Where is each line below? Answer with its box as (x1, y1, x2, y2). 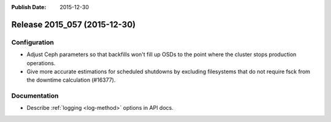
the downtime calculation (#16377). (26, 76, 116, 84)
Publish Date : (11, 4, 47, 10)
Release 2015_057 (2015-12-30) (11, 19, 136, 30)
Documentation (11, 91, 59, 100)
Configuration (11, 38, 55, 46)
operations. (26, 59, 56, 66)
